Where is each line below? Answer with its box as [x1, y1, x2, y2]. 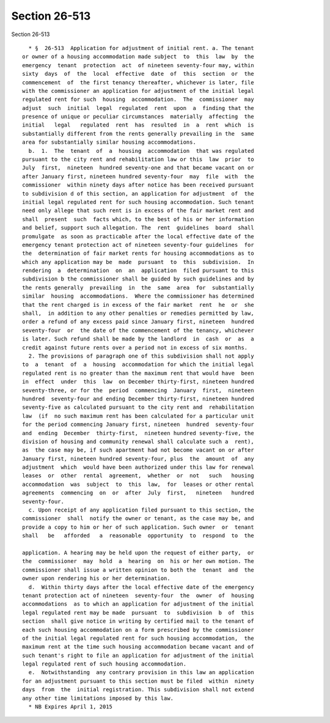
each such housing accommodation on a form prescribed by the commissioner [22, 626, 254, 633]
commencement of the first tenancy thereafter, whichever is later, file [22, 79, 254, 86]
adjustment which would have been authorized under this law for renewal [22, 464, 254, 471]
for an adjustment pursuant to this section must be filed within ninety [22, 677, 254, 684]
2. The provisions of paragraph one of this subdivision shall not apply [28, 353, 254, 359]
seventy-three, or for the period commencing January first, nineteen [22, 387, 254, 394]
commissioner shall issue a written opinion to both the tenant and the [22, 566, 254, 573]
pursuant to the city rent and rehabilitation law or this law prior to [22, 156, 254, 163]
